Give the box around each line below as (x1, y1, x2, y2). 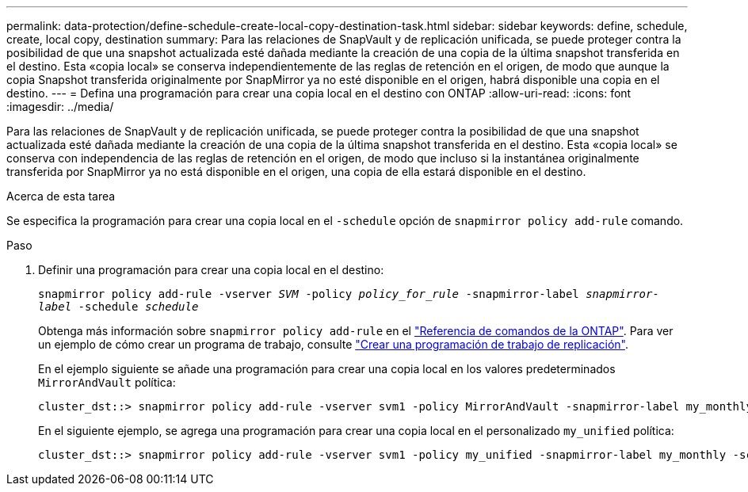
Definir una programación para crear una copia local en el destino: (38, 263, 384, 277)
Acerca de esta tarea (6, 189, 116, 203)
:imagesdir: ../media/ (6, 100, 114, 113)
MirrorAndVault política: (38, 376, 176, 389)
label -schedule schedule (38, 300, 199, 313)
